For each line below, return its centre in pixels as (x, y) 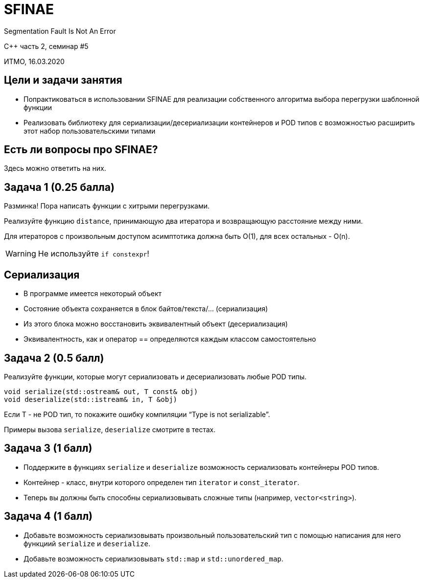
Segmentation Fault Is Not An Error (60, 31)
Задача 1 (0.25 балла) (59, 187)
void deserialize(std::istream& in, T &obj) (91, 399)
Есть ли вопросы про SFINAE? (81, 150)
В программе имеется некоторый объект (93, 294)
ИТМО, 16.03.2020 (34, 61)
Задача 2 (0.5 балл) (54, 358)
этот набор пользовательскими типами (90, 131)
